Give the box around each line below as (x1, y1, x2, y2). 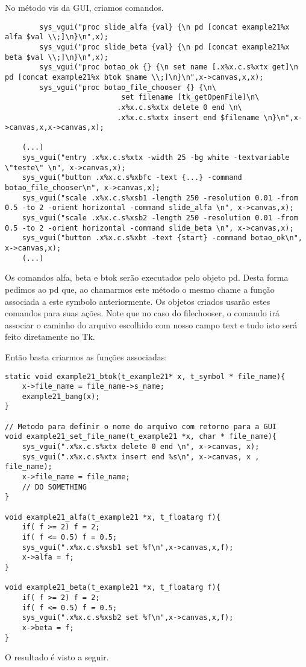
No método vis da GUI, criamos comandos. (5, 1, 164, 13)
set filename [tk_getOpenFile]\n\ (121, 93, 260, 102)
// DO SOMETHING (22, 482, 87, 491)
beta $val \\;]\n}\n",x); (5, 53, 108, 62)
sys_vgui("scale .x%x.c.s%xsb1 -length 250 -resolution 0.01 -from (22, 193, 298, 202)
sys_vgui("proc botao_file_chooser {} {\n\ (39, 83, 216, 92)
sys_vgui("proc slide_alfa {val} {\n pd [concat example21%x (39, 22, 290, 31)
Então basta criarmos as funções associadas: (5, 350, 167, 363)
